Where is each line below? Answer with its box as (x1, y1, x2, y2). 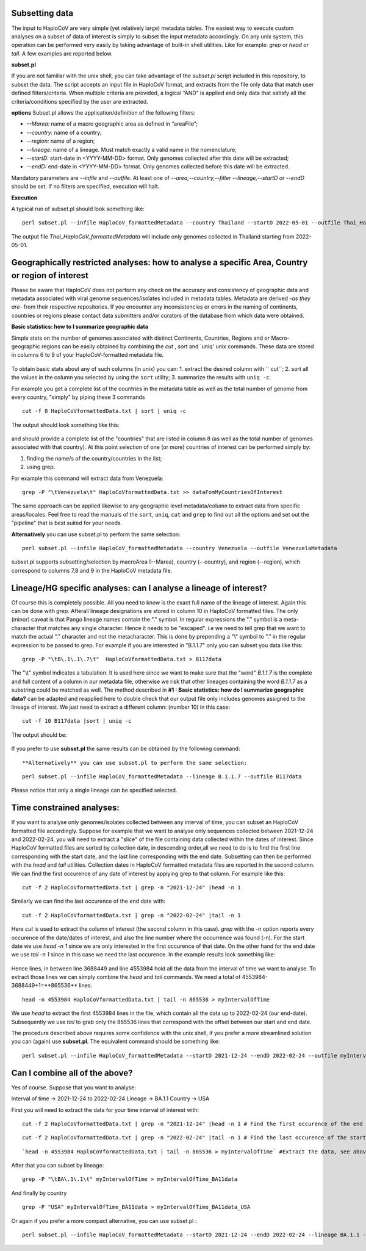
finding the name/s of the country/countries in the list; (26, 454, 162, 462)
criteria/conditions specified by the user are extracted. (11, 98, 149, 105)
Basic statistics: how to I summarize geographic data (11, 323, 149, 331)
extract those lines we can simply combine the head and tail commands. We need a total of (11, 973, 241, 981)
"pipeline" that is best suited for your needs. (11, 519, 122, 527)
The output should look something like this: (11, 421, 120, 428)
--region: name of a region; (26, 137, 95, 145)
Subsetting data (11, 8, 73, 18)
